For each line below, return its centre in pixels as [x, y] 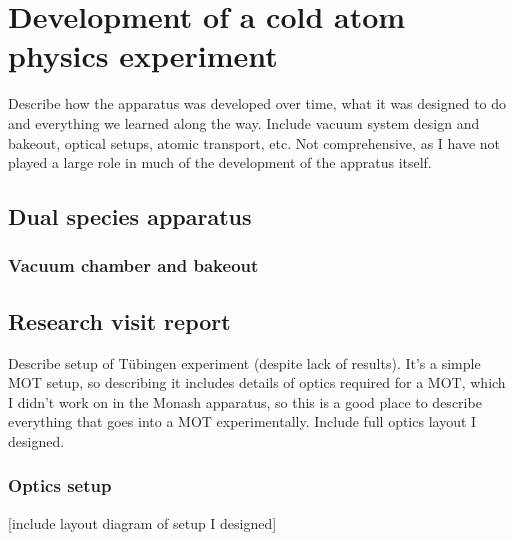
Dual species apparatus [130, 216]
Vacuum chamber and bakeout [133, 265]
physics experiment [143, 55]
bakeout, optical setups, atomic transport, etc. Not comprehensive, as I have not [254, 142]
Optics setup [60, 485]
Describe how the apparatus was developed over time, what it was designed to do [257, 103]
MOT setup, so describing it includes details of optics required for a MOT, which [257, 382]
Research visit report [119, 320]
